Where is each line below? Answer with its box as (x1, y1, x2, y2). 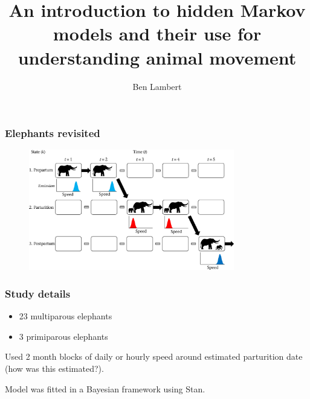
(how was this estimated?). (5, 362, 104, 375)
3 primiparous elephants (19, 330, 108, 342)
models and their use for (53, 21, 262, 46)
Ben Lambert (132, 80, 182, 92)
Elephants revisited (5, 126, 100, 141)
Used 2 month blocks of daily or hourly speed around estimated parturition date (5, 350, 303, 363)
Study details (5, 286, 71, 301)
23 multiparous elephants (19, 310, 112, 322)
